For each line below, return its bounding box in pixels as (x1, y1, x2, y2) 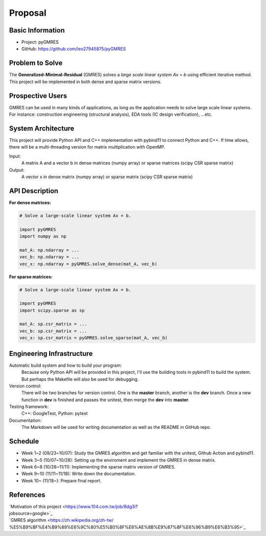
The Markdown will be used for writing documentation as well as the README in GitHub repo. (21, 424, 211, 430)
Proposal (9, 7, 47, 18)
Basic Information (9, 26, 65, 34)
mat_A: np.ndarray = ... (19, 247, 80, 253)
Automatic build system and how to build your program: (9, 362, 122, 368)
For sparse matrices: (9, 274, 53, 280)
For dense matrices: (9, 199, 51, 205)
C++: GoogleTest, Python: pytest (21, 410, 88, 416)
